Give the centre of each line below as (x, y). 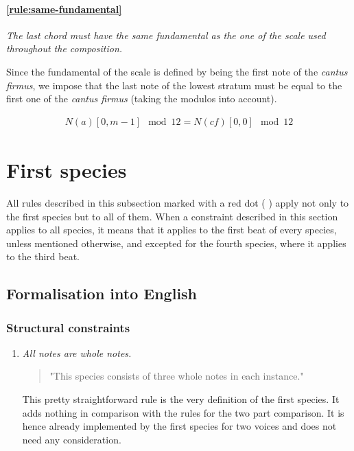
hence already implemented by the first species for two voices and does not (179, 426)
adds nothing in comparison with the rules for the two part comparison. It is (183, 412)
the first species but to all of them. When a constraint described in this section (172, 216)
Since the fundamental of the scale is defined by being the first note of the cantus (177, 71)
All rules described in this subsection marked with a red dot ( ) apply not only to (178, 202)
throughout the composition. (64, 48)
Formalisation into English (102, 293)
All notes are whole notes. (77, 352)
